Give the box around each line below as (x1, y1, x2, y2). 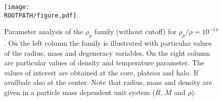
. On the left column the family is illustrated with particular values (4, 38, 212, 48)
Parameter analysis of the (4, 26, 83, 37)
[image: (4, 4, 30, 11)
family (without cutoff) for (94, 26, 176, 37)
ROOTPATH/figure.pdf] (4, 12, 77, 19)
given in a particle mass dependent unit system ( (4, 87, 155, 97)
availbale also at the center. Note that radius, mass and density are (4, 77, 212, 87)
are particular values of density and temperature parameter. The (4, 57, 204, 68)
